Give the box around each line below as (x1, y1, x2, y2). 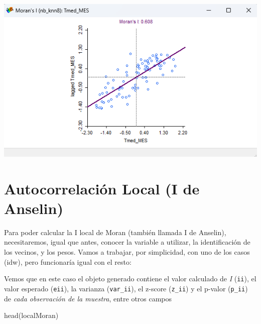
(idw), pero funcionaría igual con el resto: (4, 256, 132, 267)
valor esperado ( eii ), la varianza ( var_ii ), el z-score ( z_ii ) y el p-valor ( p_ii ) (4, 283, 248, 293)
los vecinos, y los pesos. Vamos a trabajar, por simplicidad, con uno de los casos (4, 247, 250, 257)
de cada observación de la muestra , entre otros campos (4, 293, 172, 303)
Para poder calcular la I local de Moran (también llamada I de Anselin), (4, 227, 226, 237)
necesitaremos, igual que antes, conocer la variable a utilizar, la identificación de (4, 237, 250, 247)
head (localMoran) (4, 310, 59, 320)
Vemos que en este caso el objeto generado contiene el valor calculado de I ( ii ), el (4, 273, 256, 284)
